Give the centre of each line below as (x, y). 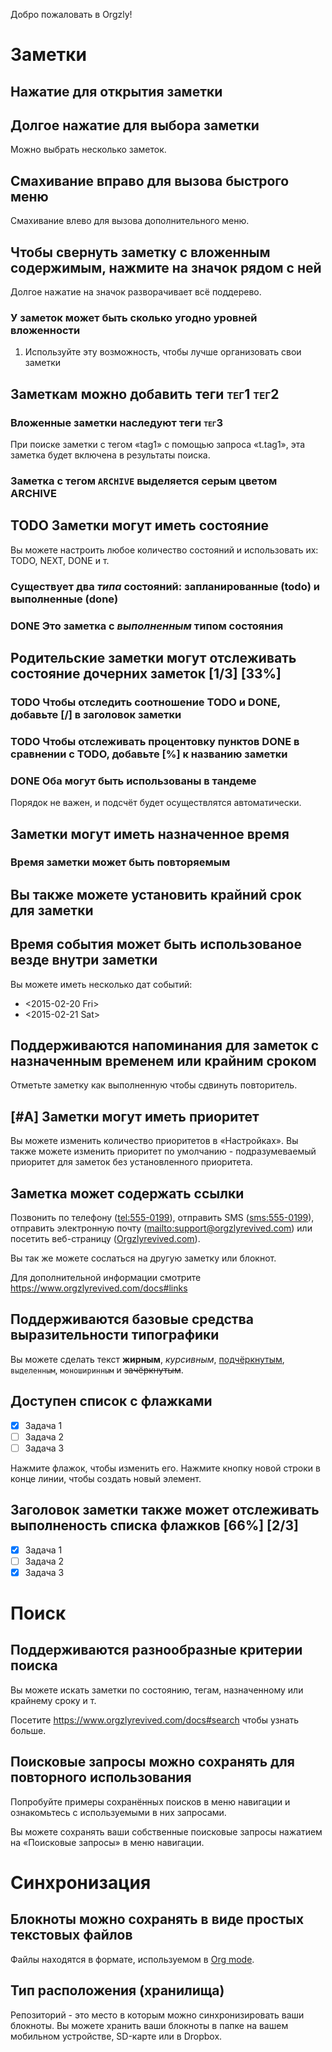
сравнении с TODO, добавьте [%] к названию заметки (149, 754)
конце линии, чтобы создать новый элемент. (106, 1478)
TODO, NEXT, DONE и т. (60, 560)
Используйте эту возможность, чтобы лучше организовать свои (163, 352)
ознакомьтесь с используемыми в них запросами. (118, 1812)
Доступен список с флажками (111, 1401)
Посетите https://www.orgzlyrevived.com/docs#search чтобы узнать (155, 1720)
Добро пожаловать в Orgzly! (71, 14)
